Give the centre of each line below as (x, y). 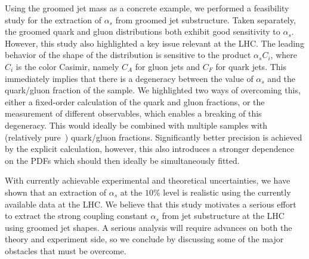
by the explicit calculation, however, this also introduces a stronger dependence (150, 149)
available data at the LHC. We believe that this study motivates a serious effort (151, 204)
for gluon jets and (168, 66)
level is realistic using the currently (227, 192)
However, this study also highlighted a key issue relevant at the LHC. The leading (154, 43)
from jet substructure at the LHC (223, 216)
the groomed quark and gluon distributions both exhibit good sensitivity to (143, 31)
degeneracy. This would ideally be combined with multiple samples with (136, 125)
